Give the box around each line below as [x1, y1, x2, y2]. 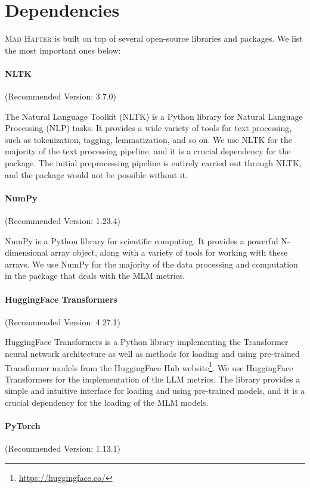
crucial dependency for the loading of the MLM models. [5, 396, 209, 409]
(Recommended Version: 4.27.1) [5, 315, 120, 328]
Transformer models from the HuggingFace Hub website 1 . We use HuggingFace [5, 359, 293, 374]
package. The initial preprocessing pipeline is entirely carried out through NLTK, [5, 157, 302, 169]
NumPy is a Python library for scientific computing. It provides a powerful [5, 234, 278, 247]
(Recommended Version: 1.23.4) [5, 215, 120, 227]
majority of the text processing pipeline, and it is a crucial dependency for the [5, 145, 291, 157]
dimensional [5, 246, 48, 259]
